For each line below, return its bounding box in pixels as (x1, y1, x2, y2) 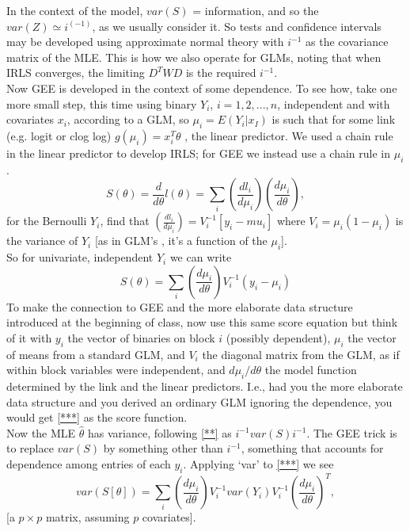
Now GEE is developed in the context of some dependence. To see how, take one (6, 79, 397, 96)
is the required (185, 64, 256, 81)
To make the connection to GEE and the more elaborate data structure (6, 298, 353, 315)
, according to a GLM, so (66, 111, 189, 128)
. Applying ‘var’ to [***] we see (183, 456, 334, 472)
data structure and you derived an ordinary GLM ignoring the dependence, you (6, 393, 393, 410)
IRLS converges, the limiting (6, 64, 145, 81)
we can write (169, 249, 232, 265)
